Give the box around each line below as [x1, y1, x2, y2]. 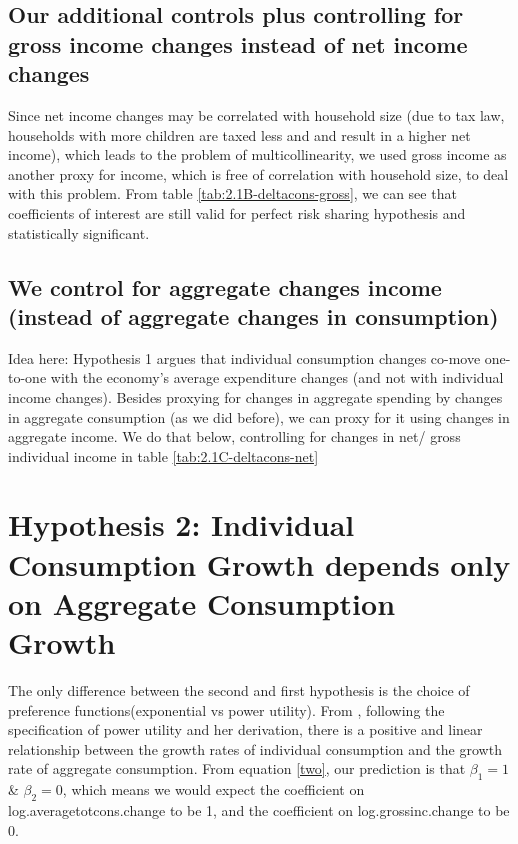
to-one [8, 367, 47, 388]
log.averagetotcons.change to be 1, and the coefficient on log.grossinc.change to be [8, 799, 510, 820]
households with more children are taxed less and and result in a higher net [8, 124, 471, 145]
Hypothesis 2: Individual [8, 504, 355, 545]
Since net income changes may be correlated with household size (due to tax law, [8, 104, 505, 125]
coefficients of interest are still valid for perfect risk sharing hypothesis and [8, 202, 466, 223]
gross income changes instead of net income [8, 28, 468, 59]
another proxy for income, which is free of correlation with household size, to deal [8, 163, 509, 184]
